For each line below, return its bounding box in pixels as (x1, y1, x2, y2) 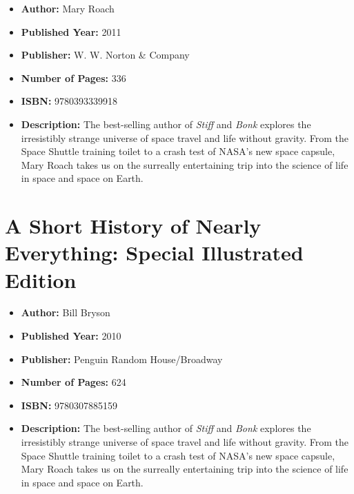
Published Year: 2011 (21, 24, 121, 39)
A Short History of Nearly (5, 212, 262, 240)
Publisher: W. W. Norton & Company (21, 48, 190, 62)
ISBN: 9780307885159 (21, 398, 118, 412)
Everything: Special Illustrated (5, 238, 304, 267)
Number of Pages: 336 (21, 70, 126, 85)
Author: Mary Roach (21, 1, 115, 15)
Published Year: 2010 (21, 329, 121, 343)
